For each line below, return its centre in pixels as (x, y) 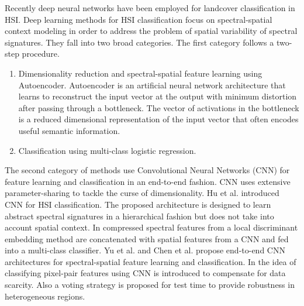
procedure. (41, 54)
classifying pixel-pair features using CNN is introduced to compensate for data (145, 273)
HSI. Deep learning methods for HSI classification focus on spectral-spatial (139, 19)
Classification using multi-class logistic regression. (107, 150)
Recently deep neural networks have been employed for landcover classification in (150, 8)
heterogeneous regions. (45, 296)
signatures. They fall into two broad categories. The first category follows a (139, 42)
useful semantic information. (69, 130)
